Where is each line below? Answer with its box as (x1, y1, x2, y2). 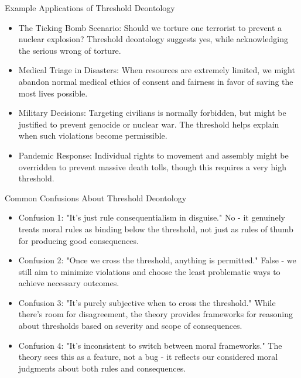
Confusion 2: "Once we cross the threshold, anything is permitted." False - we (18, 254, 296, 266)
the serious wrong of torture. (18, 44, 121, 56)
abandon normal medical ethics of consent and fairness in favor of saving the (18, 75, 293, 87)
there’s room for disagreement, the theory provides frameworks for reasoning (18, 308, 293, 320)
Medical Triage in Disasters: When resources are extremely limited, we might (18, 64, 295, 76)
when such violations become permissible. (18, 129, 167, 142)
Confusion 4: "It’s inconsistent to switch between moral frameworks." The (18, 339, 282, 351)
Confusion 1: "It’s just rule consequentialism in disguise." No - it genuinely (18, 211, 285, 224)
